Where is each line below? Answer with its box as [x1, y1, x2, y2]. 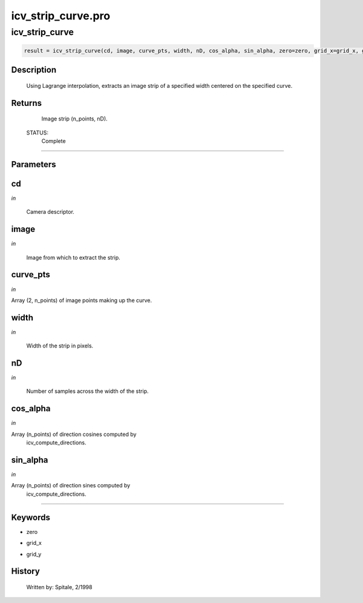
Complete [41, 137, 66, 145]
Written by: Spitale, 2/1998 [26, 583, 93, 590]
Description [11, 65, 57, 75]
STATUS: [26, 129, 48, 136]
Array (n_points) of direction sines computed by [11, 482, 131, 489]
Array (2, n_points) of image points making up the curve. [11, 297, 152, 304]
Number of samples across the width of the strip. [26, 387, 149, 395]
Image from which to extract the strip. [26, 254, 120, 261]
